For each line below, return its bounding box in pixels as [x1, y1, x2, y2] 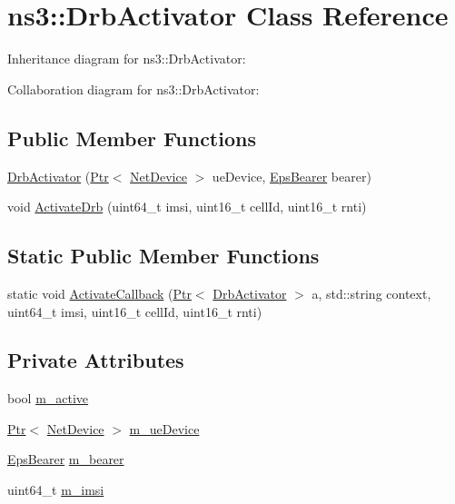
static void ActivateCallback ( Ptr [7, 283, 192, 302]
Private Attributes [7, 346, 184, 374]
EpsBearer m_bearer [7, 450, 124, 469]
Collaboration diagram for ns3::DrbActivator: [7, 79, 260, 98]
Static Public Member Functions [7, 242, 320, 270]
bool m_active [7, 389, 89, 408]
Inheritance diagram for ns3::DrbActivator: [7, 49, 246, 68]
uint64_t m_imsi [7, 480, 104, 499]
